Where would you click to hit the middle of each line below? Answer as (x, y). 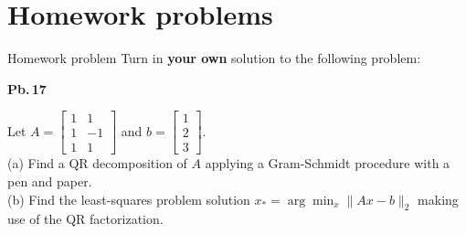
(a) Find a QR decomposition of (97, 163)
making (438, 199)
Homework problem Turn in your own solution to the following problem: (214, 58)
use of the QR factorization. (85, 219)
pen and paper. (50, 181)
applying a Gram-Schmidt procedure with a (328, 163)
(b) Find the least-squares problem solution (129, 199)
